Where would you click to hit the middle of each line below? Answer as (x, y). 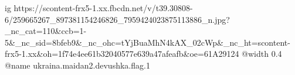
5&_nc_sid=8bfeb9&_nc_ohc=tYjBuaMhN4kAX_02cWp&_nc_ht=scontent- (147, 42)
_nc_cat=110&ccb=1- (46, 31)
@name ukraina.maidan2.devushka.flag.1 (77, 65)
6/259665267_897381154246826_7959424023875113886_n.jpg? (117, 19)
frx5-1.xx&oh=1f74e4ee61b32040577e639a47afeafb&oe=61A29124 (122, 54)
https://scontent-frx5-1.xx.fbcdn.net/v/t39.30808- (103, 8)
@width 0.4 (262, 54)
